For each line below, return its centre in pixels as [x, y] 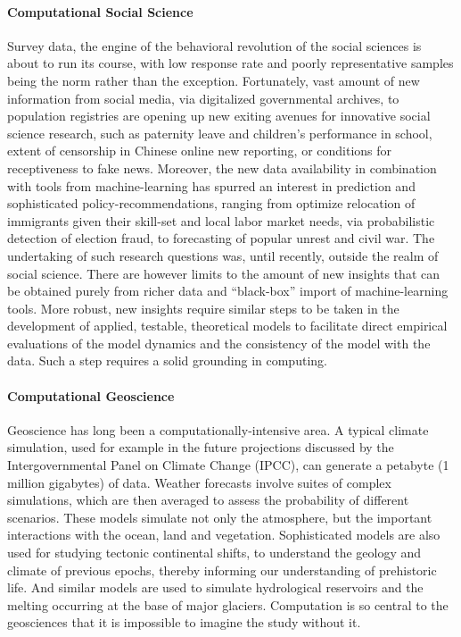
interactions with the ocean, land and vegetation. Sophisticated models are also [224, 535]
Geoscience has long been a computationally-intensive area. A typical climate [218, 429]
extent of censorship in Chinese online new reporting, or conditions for [200, 151]
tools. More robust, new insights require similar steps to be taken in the [203, 308]
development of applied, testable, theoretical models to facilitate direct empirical [227, 326]
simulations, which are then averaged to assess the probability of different [208, 500]
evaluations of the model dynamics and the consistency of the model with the [219, 343]
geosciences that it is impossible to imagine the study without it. [184, 622]
